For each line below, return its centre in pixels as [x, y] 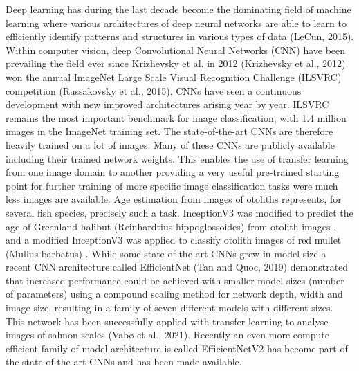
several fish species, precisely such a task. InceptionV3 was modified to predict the [179, 212]
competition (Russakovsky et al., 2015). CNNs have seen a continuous [154, 90]
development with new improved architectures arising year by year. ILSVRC [167, 104]
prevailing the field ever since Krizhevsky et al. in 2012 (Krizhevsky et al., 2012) [176, 63]
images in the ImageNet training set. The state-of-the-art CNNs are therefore [169, 131]
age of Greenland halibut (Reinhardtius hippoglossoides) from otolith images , [171, 226]
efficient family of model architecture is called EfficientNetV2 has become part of [177, 348]
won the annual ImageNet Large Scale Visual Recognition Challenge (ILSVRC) [174, 76]
